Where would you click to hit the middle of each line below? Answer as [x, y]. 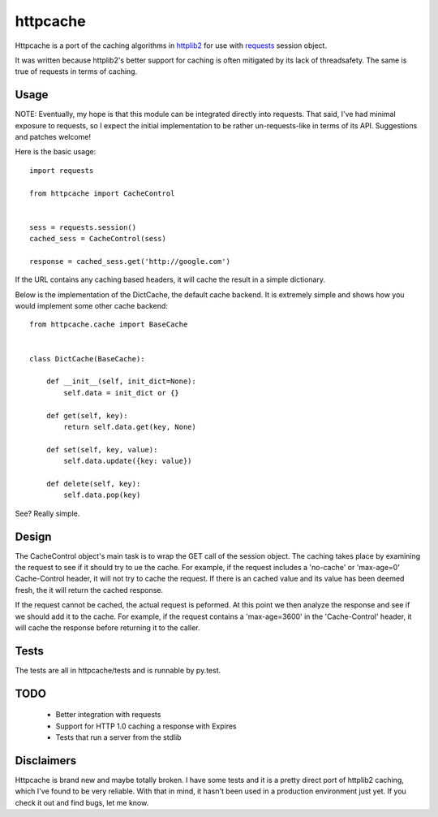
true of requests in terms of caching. [76, 71]
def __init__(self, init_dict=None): [121, 381]
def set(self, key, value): [102, 450]
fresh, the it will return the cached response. [89, 590]
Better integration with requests [108, 715]
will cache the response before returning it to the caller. [107, 627]
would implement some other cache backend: [91, 306]
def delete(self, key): [93, 484]
